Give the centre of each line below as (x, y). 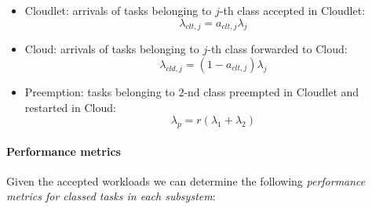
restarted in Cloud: (70, 107)
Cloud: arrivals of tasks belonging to (112, 49)
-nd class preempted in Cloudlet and (272, 91)
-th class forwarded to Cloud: (277, 49)
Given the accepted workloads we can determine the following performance (186, 180)
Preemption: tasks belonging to (100, 91)
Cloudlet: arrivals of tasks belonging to (118, 10)
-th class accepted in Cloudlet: (292, 10)
